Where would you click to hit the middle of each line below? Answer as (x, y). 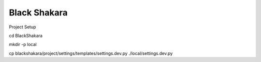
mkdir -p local (23, 44)
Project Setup (22, 27)
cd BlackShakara (26, 36)
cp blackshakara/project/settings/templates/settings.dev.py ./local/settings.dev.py (91, 53)
